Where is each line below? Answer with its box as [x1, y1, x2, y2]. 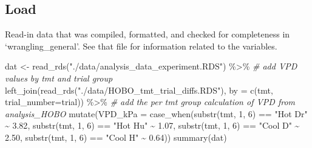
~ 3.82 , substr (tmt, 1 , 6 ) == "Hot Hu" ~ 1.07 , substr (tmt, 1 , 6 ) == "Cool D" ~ [5, 119, 300, 132]
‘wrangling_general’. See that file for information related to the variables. [5, 39, 277, 52]
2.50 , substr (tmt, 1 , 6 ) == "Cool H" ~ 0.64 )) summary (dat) [5, 130, 227, 143]
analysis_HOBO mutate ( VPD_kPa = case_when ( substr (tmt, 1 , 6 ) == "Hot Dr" [5, 107, 308, 120]
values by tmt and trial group [5, 71, 113, 84]
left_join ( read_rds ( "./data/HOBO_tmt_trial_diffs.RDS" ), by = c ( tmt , [5, 83, 273, 96]
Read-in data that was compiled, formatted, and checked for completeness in [5, 28, 290, 40]
